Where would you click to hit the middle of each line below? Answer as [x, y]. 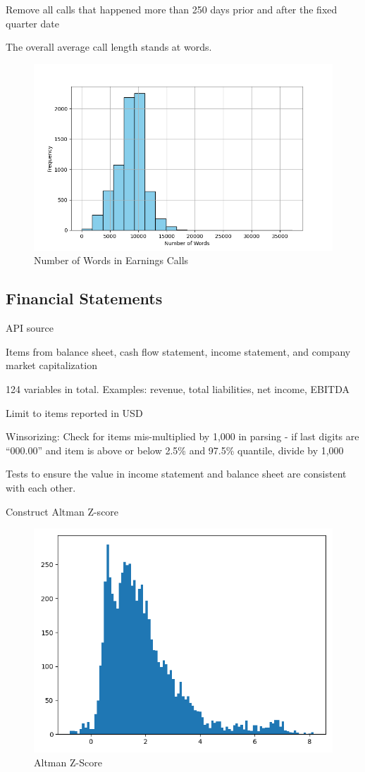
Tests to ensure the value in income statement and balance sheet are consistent [176, 474]
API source [30, 328]
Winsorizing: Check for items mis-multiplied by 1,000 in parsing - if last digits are [182, 436]
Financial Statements [84, 298]
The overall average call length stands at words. [109, 47]
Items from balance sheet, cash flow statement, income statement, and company [178, 351]
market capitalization [51, 365]
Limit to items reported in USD [74, 412]
